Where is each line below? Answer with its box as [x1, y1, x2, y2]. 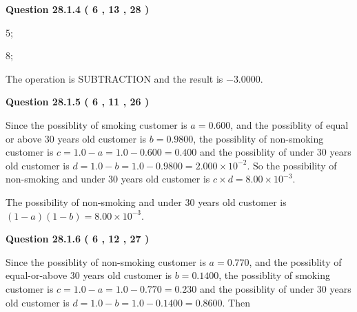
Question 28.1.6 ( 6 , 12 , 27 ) [6, 231, 150, 246]
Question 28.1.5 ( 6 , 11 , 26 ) [6, 94, 150, 109]
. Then [222, 295, 250, 309]
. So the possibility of [247, 158, 337, 172]
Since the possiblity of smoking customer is [6, 117, 187, 132]
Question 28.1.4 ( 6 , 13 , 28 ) [6, 2, 150, 16]
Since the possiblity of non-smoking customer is [6, 254, 206, 269]
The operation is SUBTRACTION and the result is [6, 71, 223, 85]
